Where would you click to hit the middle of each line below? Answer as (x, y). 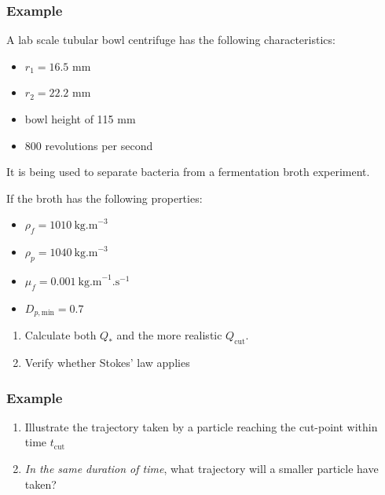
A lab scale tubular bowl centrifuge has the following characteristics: (171, 40)
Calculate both (60, 335)
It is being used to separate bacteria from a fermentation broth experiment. (188, 172)
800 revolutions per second (89, 145)
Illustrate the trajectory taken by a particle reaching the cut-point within (201, 426)
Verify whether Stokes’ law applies (107, 363)
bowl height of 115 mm (80, 119)
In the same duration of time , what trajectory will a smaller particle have (202, 469)
